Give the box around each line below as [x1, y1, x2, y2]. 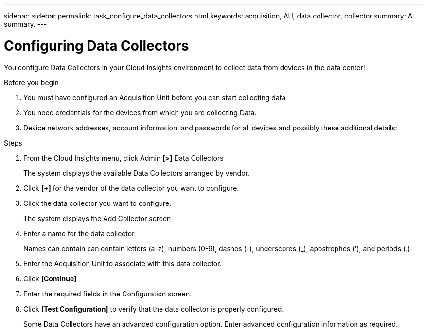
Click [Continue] [23, 274, 77, 283]
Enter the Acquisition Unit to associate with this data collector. [23, 259, 222, 268]
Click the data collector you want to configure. [23, 199, 172, 207]
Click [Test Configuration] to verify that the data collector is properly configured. [23, 304, 284, 313]
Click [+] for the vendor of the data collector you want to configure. [23, 184, 239, 192]
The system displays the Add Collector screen [23, 214, 171, 222]
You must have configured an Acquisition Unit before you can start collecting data [23, 93, 286, 102]
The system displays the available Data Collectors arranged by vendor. [23, 168, 249, 177]
